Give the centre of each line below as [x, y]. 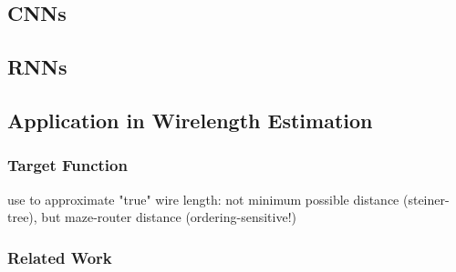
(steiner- [426, 199]
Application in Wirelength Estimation [190, 120]
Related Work [60, 257]
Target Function [67, 165]
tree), [22, 217]
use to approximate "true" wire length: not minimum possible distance [203, 199]
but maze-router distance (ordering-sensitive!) [169, 217]
